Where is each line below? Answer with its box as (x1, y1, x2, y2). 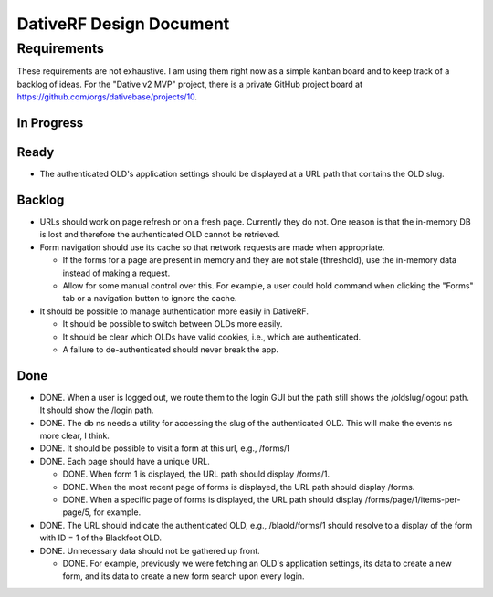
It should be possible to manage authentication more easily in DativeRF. (39, 306, 309, 317)
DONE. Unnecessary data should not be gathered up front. (39, 545, 260, 556)
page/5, (62, 507, 92, 518)
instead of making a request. (62, 267, 171, 278)
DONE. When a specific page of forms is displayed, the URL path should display (62, 494, 363, 505)
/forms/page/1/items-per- (364, 494, 461, 505)
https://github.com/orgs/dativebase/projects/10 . (16, 91, 198, 102)
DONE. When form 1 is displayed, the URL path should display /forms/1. (62, 468, 330, 479)
